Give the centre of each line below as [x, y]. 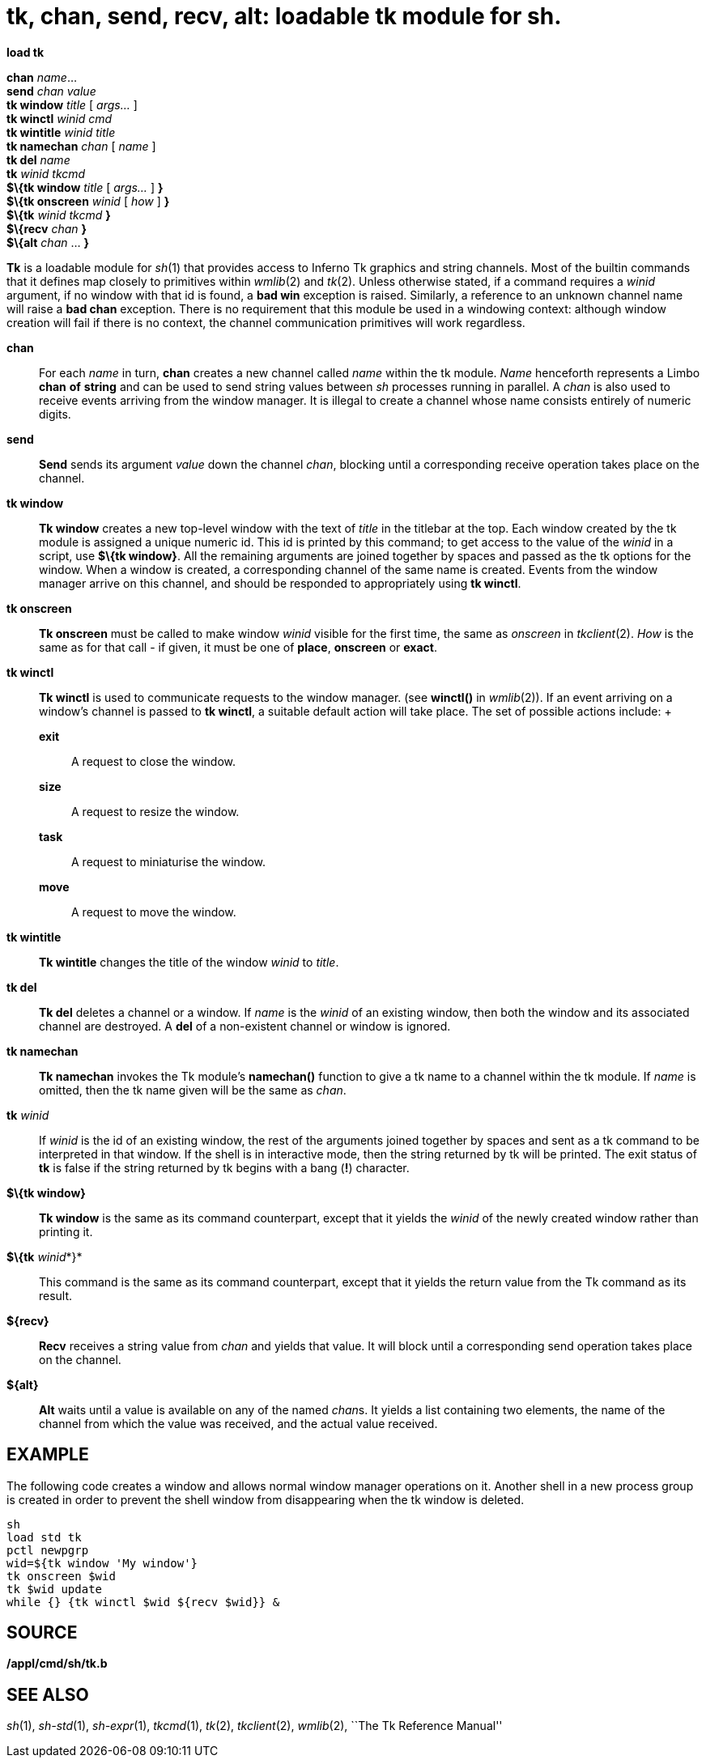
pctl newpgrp [48, 1550]
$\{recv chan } [47, 228]
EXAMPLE [48, 1455]
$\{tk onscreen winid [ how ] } [88, 201]
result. [56, 1295]
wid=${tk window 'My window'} [102, 1563]
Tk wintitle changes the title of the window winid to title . [189, 962]
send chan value [51, 91]
